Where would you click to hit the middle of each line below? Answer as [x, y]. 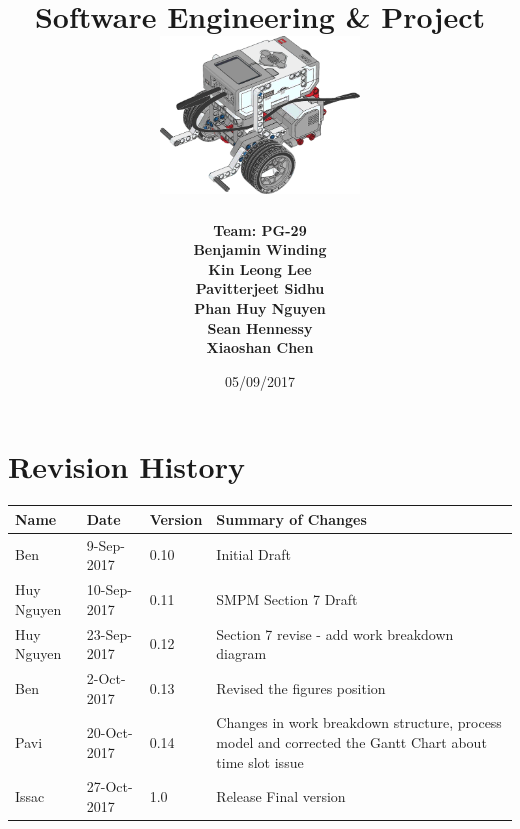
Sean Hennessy [260, 327]
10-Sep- [109, 589]
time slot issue [260, 761]
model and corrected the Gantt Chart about [351, 742]
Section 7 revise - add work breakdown [335, 633]
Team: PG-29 [260, 229]
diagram [241, 653]
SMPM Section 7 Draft [287, 598]
